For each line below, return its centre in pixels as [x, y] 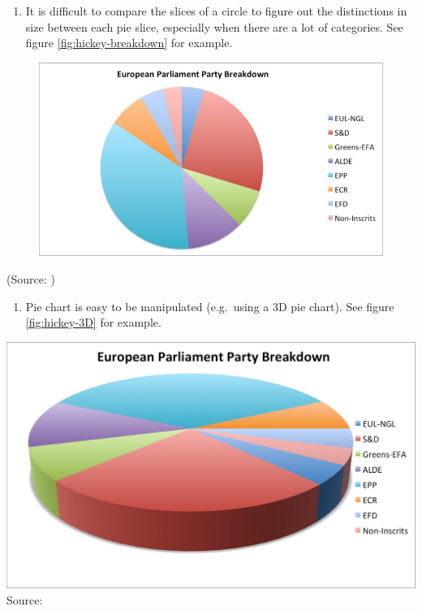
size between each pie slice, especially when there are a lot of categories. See [214, 26]
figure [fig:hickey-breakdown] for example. [129, 43]
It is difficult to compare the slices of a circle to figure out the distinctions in [216, 11]
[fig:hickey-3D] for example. [93, 322]
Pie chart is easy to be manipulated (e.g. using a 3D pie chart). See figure [210, 306]
